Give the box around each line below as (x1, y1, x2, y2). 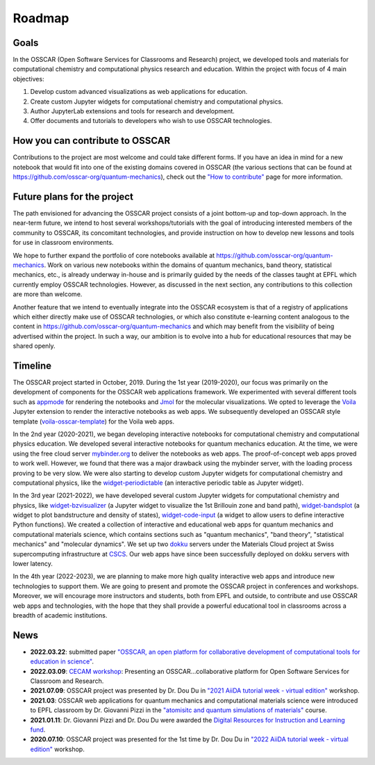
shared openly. (12, 341, 56, 351)
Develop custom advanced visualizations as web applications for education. (30, 88, 248, 96)
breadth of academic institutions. (12, 611, 108, 619)
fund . (30, 725, 46, 734)
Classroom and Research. (30, 677, 104, 685)
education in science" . (30, 657, 94, 666)
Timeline (12, 360, 52, 371)
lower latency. (12, 560, 53, 568)
